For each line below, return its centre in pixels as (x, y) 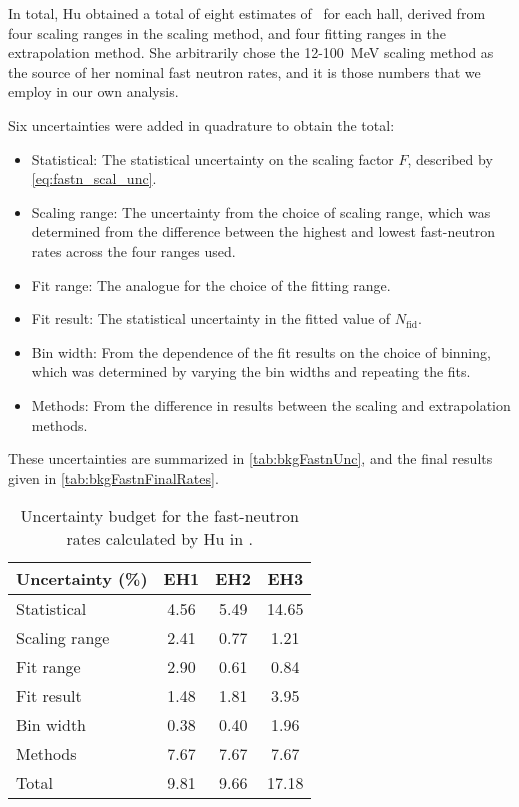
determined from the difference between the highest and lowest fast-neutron (263, 231)
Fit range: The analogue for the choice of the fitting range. (211, 284)
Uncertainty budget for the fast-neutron (159, 516)
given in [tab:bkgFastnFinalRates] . (113, 477)
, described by (450, 158)
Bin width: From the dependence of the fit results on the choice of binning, (261, 351)
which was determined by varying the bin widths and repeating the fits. (251, 371)
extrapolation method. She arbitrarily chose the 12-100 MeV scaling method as (251, 52)
